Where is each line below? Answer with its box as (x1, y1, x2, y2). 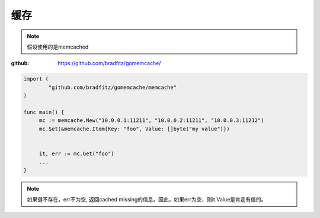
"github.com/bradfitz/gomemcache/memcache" (48, 84, 177, 91)
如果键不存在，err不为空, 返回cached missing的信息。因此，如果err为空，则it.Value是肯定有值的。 (27, 195, 267, 203)
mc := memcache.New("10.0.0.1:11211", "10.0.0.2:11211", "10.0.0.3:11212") (39, 117, 264, 124)
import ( (23, 76, 49, 82)
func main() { (23, 108, 65, 116)
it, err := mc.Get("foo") (39, 150, 115, 157)
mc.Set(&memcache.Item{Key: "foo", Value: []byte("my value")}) (39, 125, 230, 132)
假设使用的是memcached (27, 43, 89, 50)
